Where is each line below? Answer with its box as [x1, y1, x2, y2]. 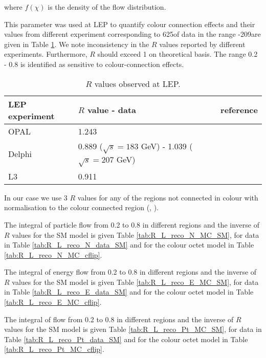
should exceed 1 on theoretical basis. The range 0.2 [97, 49, 258, 59]
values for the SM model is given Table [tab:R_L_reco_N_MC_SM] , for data [12, 229, 259, 240]
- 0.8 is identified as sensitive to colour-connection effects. [4, 58, 184, 69]
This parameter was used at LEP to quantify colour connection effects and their [4, 18, 255, 29]
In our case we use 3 [4, 192, 68, 203]
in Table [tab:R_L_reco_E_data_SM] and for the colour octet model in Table [4, 286, 254, 297]
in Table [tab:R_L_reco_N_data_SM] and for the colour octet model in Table [4, 239, 254, 250]
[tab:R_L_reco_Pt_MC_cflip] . [4, 344, 104, 354]
